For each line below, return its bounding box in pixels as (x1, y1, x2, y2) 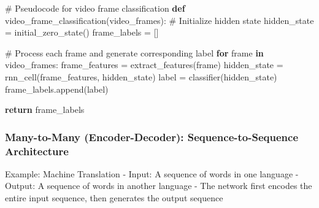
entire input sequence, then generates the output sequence (5, 191, 223, 204)
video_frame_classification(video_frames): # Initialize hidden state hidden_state (5, 13, 314, 26)
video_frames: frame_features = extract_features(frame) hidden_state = (5, 58, 283, 71)
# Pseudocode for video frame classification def (5, 2, 185, 14)
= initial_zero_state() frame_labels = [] (5, 26, 159, 39)
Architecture (5, 143, 69, 158)
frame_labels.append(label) (5, 82, 109, 95)
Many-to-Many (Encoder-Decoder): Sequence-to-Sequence (5, 129, 299, 144)
